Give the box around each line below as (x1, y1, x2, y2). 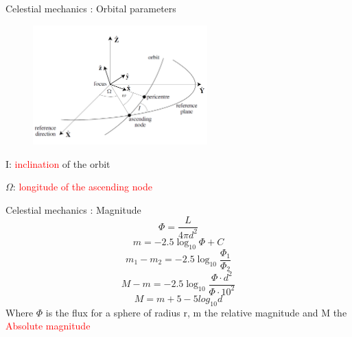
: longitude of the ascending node (12, 179, 152, 194)
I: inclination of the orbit (5, 156, 110, 171)
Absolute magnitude (5, 319, 91, 333)
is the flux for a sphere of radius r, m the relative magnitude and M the (45, 305, 347, 319)
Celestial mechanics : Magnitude (5, 202, 141, 216)
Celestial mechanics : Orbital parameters (5, 1, 176, 15)
